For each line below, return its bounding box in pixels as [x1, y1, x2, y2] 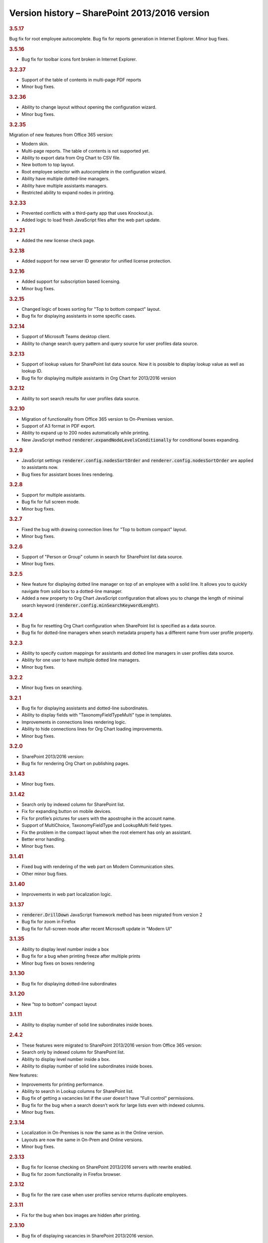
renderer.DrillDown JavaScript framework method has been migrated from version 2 [21, 911, 203, 917]
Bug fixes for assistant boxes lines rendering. [21, 471, 114, 477]
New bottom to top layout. [21, 162, 75, 168]
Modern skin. [21, 141, 49, 147]
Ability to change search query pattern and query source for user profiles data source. [21, 341, 199, 347]
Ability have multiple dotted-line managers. [21, 176, 110, 181]
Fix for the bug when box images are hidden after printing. [21, 1212, 141, 1218]
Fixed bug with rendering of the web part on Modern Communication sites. [21, 864, 175, 870]
